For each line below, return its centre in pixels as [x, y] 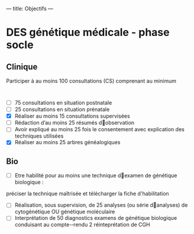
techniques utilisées [39, 136]
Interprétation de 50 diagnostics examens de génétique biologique [96, 218]
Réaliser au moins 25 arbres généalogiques [67, 142]
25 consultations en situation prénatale [62, 109]
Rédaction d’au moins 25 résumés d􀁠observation [75, 123]
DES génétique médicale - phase [88, 32]
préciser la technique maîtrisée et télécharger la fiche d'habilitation [88, 194]
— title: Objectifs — [30, 9]
